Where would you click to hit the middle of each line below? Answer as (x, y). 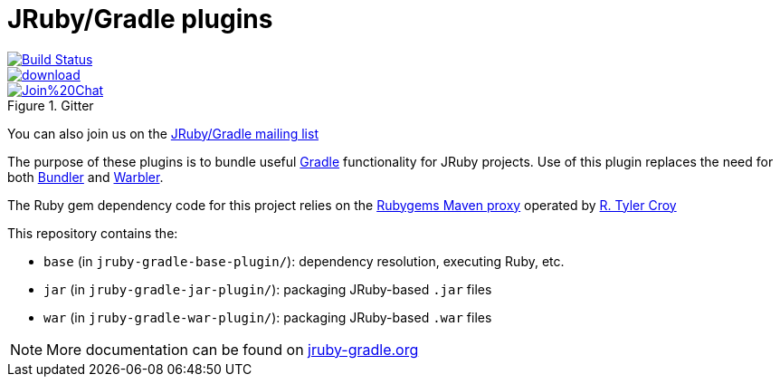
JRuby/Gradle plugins (140, 19)
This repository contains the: (93, 233)
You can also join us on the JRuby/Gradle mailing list (163, 133)
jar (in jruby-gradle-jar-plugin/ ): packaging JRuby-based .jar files (268, 289)
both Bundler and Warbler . (86, 177)
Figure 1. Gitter (51, 105)
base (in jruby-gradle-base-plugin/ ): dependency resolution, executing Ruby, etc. (304, 261)
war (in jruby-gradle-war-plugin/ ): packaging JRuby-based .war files (268, 317)
